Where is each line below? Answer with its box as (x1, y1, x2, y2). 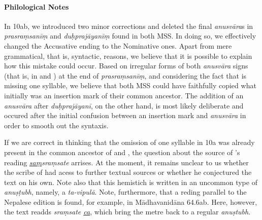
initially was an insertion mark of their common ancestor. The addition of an (4, 90, 244, 100)
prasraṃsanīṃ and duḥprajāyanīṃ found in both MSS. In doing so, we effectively (4, 30, 256, 41)
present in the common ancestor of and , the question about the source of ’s (4, 146, 240, 157)
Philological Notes (4, 1, 69, 12)
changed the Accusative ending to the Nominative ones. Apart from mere (4, 40, 232, 51)
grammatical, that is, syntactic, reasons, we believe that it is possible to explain (4, 50, 252, 61)
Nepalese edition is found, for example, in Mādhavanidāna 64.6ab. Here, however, (4, 196, 257, 207)
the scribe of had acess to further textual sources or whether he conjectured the (4, 167, 252, 177)
